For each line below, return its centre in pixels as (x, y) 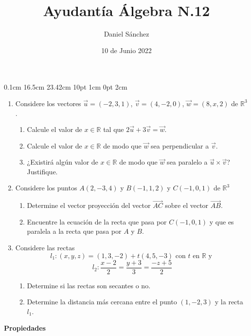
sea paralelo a (187, 162)
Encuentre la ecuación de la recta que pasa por (97, 221)
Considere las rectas (45, 248)
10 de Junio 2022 (126, 50)
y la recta (229, 302)
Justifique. (42, 171)
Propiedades (25, 327)
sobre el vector (187, 205)
